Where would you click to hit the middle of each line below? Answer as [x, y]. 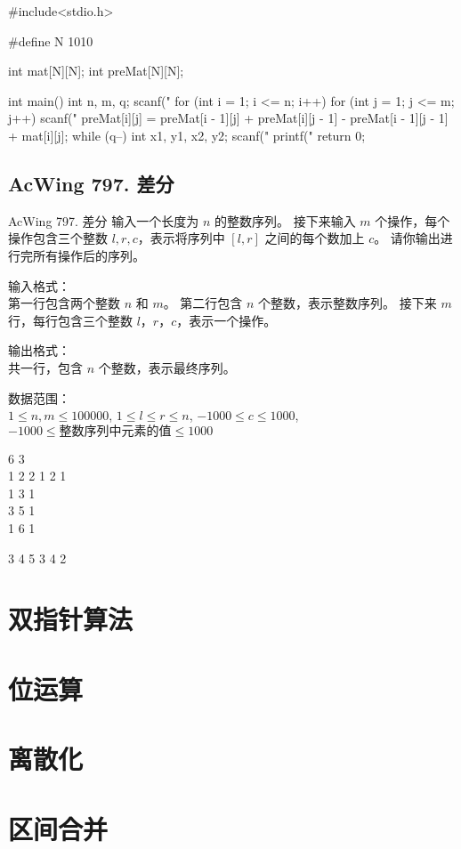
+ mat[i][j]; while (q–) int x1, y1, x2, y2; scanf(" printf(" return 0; [187, 135]
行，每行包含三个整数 [70, 320]
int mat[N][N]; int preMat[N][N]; [96, 71]
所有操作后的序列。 [89, 255]
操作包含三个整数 [58, 238]
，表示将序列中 [181, 238]
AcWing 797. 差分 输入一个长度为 [104, 220]
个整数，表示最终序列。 [167, 367]
